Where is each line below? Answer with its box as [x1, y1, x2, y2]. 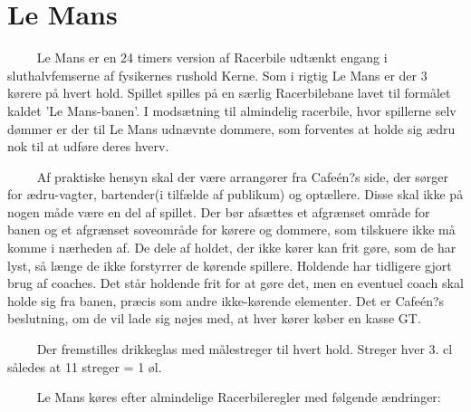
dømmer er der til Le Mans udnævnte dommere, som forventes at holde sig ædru [7, 119, 456, 138]
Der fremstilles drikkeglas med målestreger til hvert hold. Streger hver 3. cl [36, 340, 453, 359]
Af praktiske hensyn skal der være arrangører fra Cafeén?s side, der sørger [36, 167, 448, 186]
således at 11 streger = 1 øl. [7, 357, 162, 376]
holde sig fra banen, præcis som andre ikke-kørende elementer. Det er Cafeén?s [7, 291, 445, 310]
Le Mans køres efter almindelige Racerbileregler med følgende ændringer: [36, 388, 441, 407]
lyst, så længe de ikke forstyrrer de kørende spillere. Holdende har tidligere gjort [7, 255, 452, 274]
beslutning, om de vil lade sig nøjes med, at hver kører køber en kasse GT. [7, 309, 421, 328]
